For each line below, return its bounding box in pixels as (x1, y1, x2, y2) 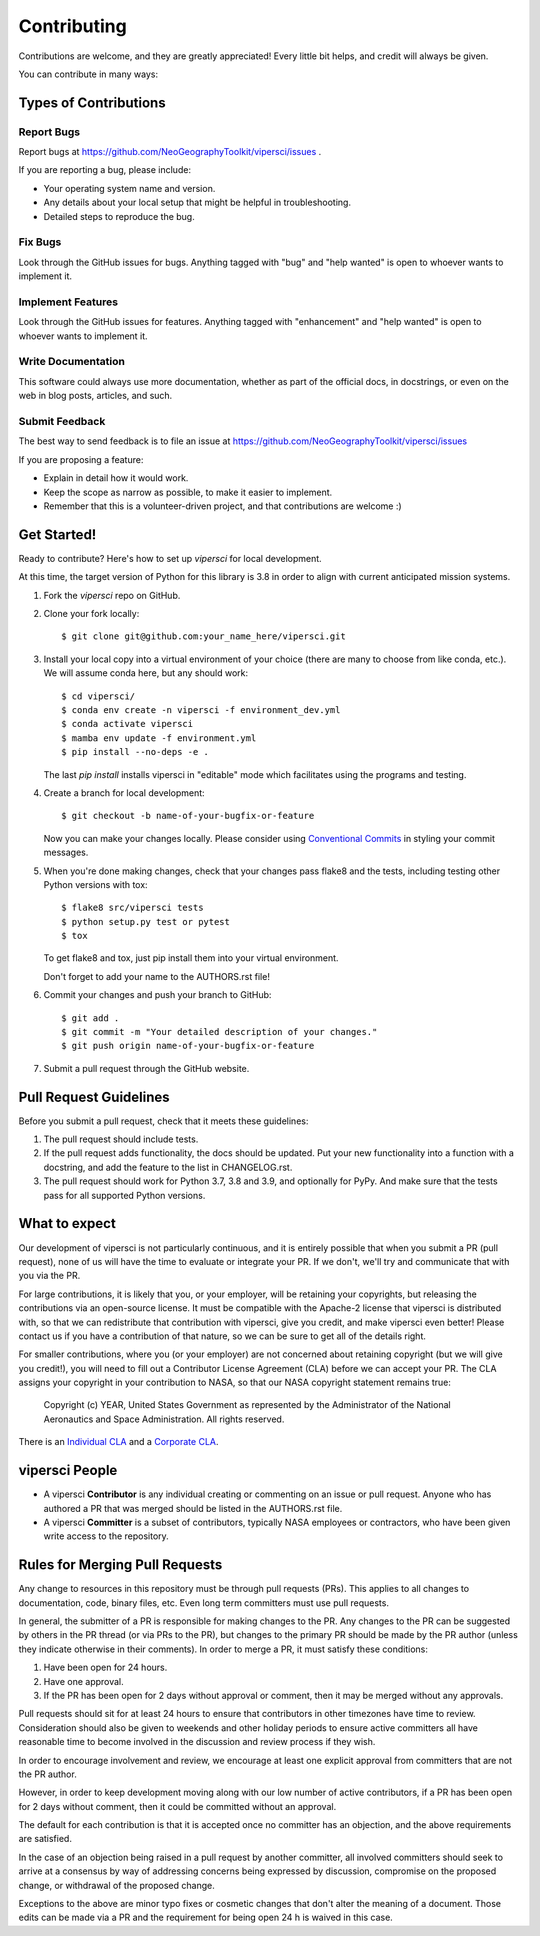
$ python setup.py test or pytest (61, 916, 230, 927)
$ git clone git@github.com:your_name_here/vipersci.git (61, 631, 347, 642)
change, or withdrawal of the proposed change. (18, 1879, 215, 1891)
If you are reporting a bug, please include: (18, 164, 192, 176)
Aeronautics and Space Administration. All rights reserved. (43, 1413, 285, 1425)
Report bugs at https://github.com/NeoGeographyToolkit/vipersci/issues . (18, 146, 322, 158)
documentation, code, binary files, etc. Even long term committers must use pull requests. (18, 1596, 390, 1609)
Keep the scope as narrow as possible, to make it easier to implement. (43, 486, 333, 498)
